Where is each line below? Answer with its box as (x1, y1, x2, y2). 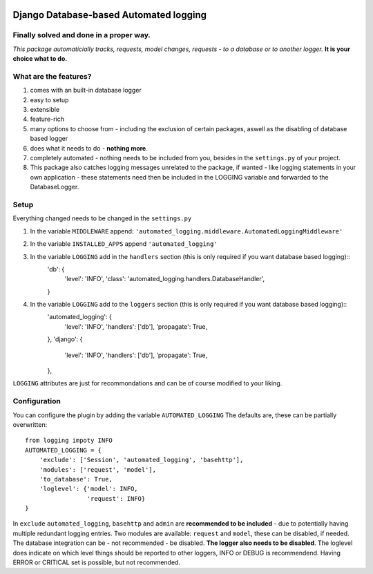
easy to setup (30, 95, 69, 104)
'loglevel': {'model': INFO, (39, 485, 138, 493)
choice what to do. (12, 55, 68, 63)
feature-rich (30, 115, 65, 124)
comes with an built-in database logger (30, 86, 142, 95)
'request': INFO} (86, 495, 146, 502)
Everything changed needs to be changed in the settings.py (12, 214, 192, 222)
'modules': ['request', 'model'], (39, 466, 157, 473)
